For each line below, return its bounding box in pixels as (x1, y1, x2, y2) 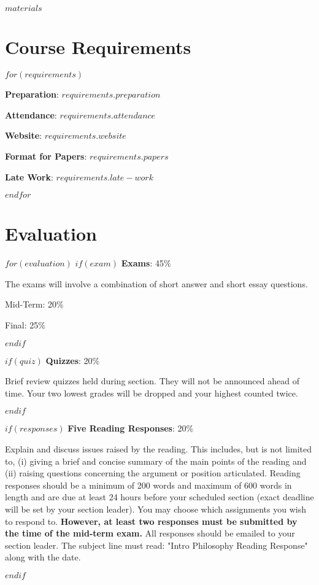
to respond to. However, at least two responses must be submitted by (5, 514, 298, 527)
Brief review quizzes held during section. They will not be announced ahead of (5, 374, 299, 387)
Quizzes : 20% (45, 354, 100, 366)
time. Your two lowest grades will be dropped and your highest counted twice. (5, 386, 298, 399)
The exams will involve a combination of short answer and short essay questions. (5, 277, 308, 290)
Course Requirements (5, 34, 191, 60)
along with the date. (5, 551, 81, 564)
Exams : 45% (121, 257, 171, 269)
